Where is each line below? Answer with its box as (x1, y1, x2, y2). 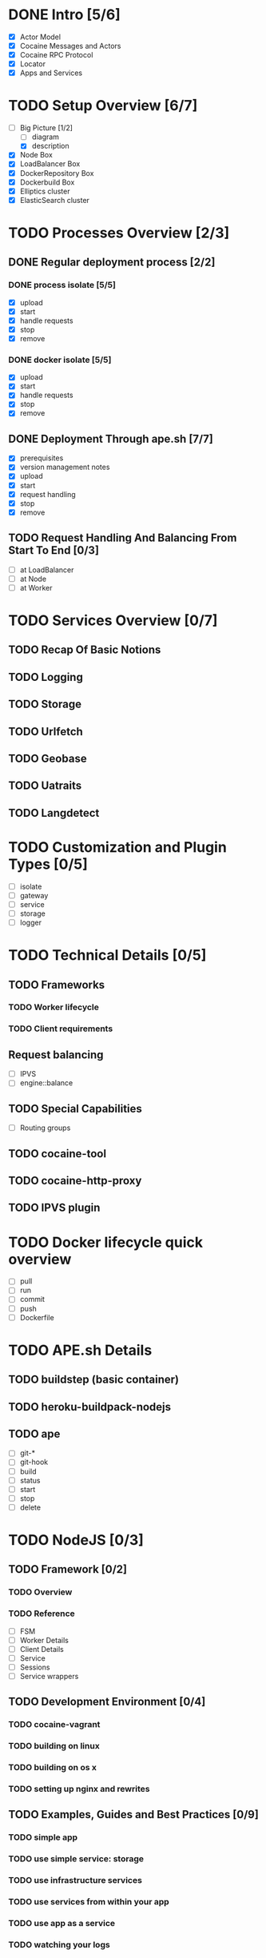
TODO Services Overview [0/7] (8, 611, 218, 629)
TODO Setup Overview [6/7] (8, 97, 198, 115)
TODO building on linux (8, 1741, 100, 1752)
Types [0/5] (8, 855, 88, 873)
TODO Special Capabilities (8, 1101, 142, 1116)
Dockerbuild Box (19, 177, 75, 187)
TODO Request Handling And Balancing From (8, 531, 237, 545)
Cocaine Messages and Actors (19, 42, 121, 50)
